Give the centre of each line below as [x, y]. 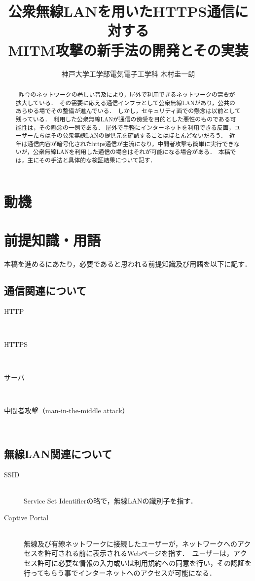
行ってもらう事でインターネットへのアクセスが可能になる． [120, 572]
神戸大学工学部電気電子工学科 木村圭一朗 [128, 73]
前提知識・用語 [53, 240]
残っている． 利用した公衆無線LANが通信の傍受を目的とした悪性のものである [123, 119]
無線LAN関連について [58, 454]
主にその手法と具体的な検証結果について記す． [92, 160]
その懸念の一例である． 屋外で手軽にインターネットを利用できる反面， [137, 127]
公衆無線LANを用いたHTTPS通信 [121, 11]
